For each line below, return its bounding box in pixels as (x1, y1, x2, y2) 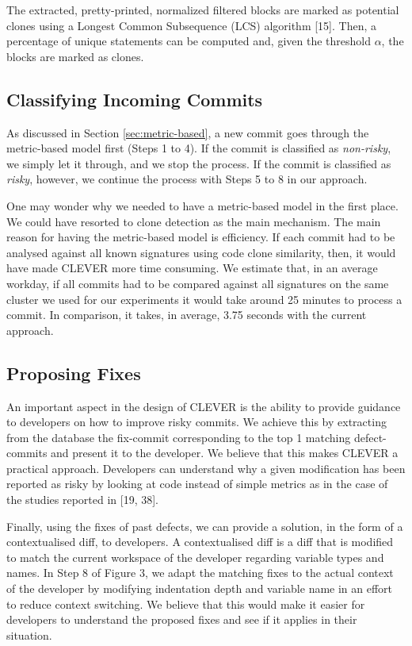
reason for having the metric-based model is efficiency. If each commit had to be (6, 229, 395, 245)
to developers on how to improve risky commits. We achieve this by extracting (6, 413, 387, 430)
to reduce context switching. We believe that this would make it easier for (6, 595, 365, 612)
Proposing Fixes (6, 360, 141, 385)
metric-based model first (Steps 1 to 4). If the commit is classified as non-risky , (6, 140, 391, 156)
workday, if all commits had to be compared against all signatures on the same (6, 275, 389, 291)
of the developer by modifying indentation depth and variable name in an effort (6, 580, 393, 597)
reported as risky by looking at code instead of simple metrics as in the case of (6, 475, 388, 492)
